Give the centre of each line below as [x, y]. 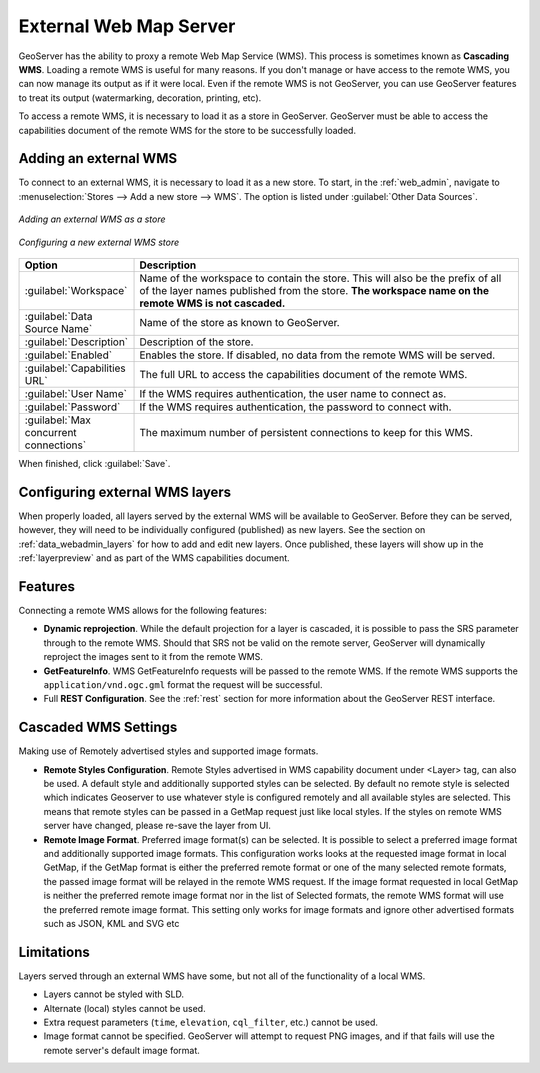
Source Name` [58, 328]
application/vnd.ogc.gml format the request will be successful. [183, 684]
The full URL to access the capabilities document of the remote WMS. [303, 374]
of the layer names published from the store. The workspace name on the [314, 290]
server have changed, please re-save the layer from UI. [157, 826]
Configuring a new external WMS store [99, 242]
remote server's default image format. [121, 1050]
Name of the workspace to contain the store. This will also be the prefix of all [320, 278]
